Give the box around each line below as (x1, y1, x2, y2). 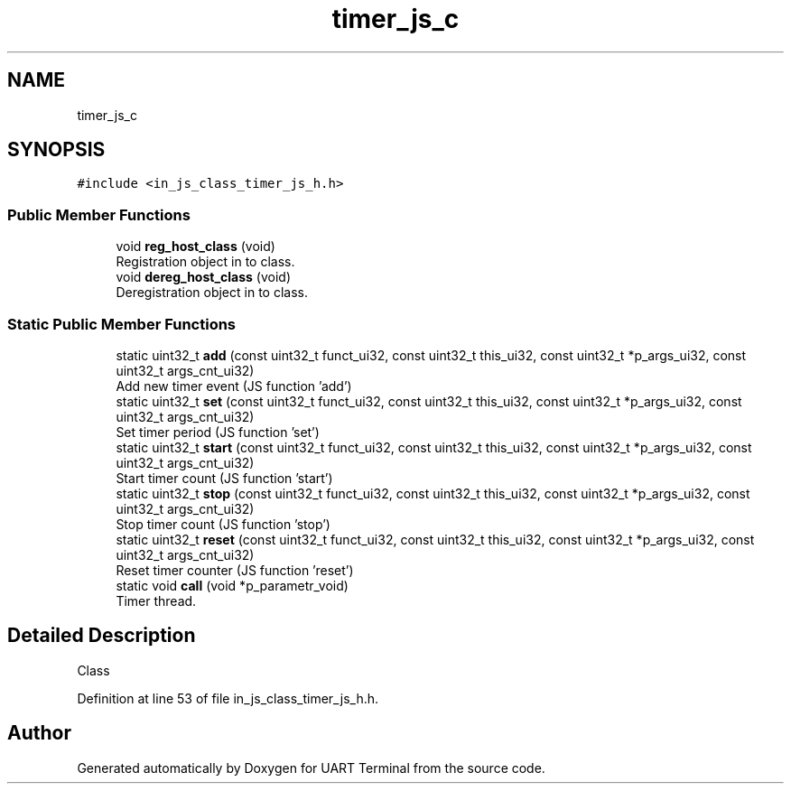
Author (7, 721, 71, 745)
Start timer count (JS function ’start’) (116, 470, 333, 486)
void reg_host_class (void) (116, 238, 275, 255)
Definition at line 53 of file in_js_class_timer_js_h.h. (77, 690, 379, 706)
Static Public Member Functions (7, 314, 237, 333)
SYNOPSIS (7, 138, 106, 162)
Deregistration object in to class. (116, 284, 308, 301)
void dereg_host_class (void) (116, 269, 292, 285)
